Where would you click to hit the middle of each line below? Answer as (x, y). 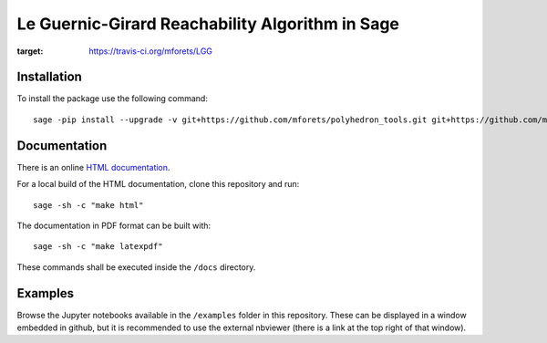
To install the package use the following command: (113, 99)
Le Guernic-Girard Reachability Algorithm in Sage (208, 24)
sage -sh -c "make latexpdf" (98, 247)
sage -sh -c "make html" (88, 205)
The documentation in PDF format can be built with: (114, 225)
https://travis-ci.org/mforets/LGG (151, 51)
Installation (49, 77)
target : (30, 51)
